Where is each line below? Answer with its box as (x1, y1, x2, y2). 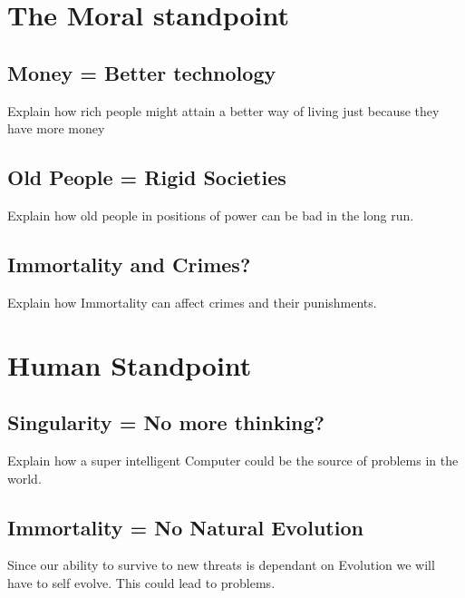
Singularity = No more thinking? (7, 408, 325, 436)
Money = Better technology (7, 58, 276, 86)
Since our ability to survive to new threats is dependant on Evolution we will (7, 555, 435, 574)
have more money (7, 119, 105, 138)
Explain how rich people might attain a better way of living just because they (7, 101, 440, 120)
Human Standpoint (7, 346, 252, 383)
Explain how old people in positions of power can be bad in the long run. (7, 205, 414, 224)
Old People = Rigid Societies (7, 163, 286, 191)
